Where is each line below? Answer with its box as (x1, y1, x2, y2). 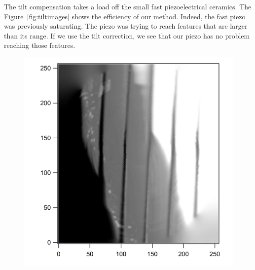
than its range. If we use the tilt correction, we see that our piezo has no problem (4, 30, 250, 40)
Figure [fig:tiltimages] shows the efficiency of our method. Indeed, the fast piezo (4, 11, 246, 21)
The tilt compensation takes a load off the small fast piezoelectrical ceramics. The (4, 1, 252, 11)
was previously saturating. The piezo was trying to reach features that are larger (4, 21, 248, 31)
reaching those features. (4, 40, 75, 50)
